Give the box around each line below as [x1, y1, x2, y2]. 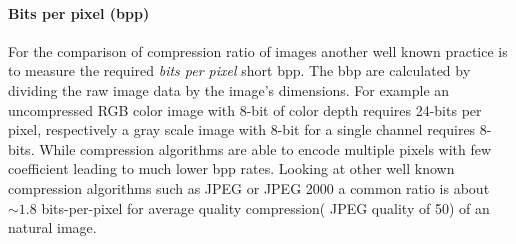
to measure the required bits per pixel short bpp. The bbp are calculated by [8, 60, 471, 81]
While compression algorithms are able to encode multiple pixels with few [39, 138, 492, 159]
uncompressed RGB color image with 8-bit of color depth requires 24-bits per [8, 99, 482, 120]
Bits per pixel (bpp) [8, 2, 150, 23]
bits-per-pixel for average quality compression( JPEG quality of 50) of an [41, 197, 490, 218]
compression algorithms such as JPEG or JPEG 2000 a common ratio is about [8, 177, 490, 198]
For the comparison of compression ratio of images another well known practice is [8, 40, 508, 61]
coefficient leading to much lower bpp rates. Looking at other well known [8, 158, 455, 179]
